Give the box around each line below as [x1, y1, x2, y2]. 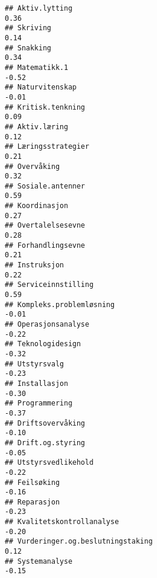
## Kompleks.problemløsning [5, 300, 115, 309]
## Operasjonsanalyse [5, 320, 90, 328]
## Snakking [5, 43, 51, 52]
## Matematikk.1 [5, 63, 68, 72]
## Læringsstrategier [5, 142, 90, 151]
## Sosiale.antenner [5, 181, 86, 190]
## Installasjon [5, 379, 68, 388]
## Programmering [5, 399, 73, 408]
